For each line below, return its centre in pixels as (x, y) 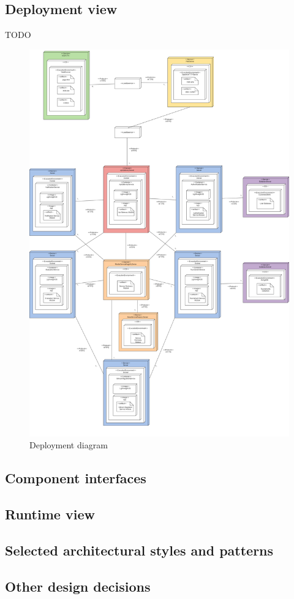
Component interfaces (76, 478)
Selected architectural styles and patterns (139, 550)
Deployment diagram (69, 445)
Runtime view (50, 514)
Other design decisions (78, 586)
